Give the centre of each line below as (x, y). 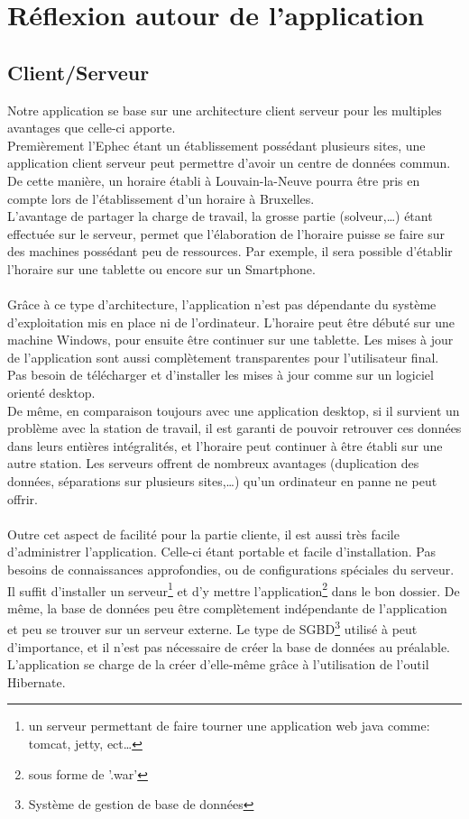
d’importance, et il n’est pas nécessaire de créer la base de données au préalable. (229, 646)
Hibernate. (37, 681)
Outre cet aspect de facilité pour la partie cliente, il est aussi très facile (203, 534)
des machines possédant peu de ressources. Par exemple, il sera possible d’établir (230, 251)
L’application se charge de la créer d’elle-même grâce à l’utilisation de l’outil (218, 664)
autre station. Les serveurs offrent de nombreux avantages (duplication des (213, 463)
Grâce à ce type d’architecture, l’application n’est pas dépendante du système (222, 304)
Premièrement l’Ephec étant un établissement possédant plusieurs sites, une (216, 145)
